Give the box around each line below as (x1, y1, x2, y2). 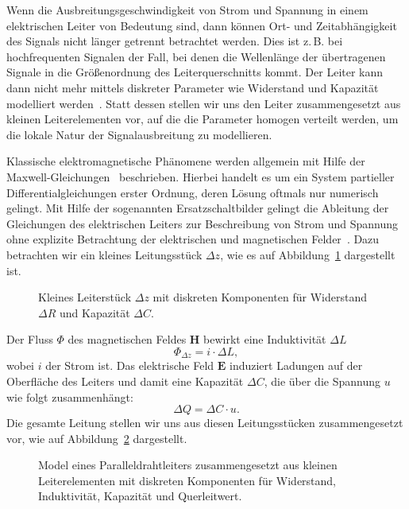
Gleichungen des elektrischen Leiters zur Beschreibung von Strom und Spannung (6, 215, 398, 231)
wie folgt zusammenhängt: (6, 388, 133, 405)
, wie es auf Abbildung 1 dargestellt (220, 246, 395, 262)
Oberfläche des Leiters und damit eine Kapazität (6, 372, 244, 389)
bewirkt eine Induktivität (203, 331, 326, 348)
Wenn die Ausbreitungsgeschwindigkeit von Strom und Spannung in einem (6, 2, 368, 17)
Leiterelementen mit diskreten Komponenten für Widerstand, (38, 472, 337, 488)
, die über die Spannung (264, 372, 380, 389)
